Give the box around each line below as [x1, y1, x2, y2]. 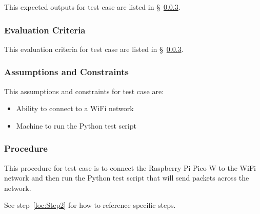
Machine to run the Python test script [16, 120, 136, 131]
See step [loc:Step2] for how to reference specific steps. [4, 200, 176, 210]
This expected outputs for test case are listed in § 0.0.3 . [4, 2, 181, 12]
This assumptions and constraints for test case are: [4, 85, 164, 96]
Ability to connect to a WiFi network [16, 103, 134, 114]
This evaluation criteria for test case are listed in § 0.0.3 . [4, 43, 184, 54]
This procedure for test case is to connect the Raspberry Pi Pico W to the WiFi [4, 162, 256, 173]
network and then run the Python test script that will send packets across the [4, 172, 249, 183]
